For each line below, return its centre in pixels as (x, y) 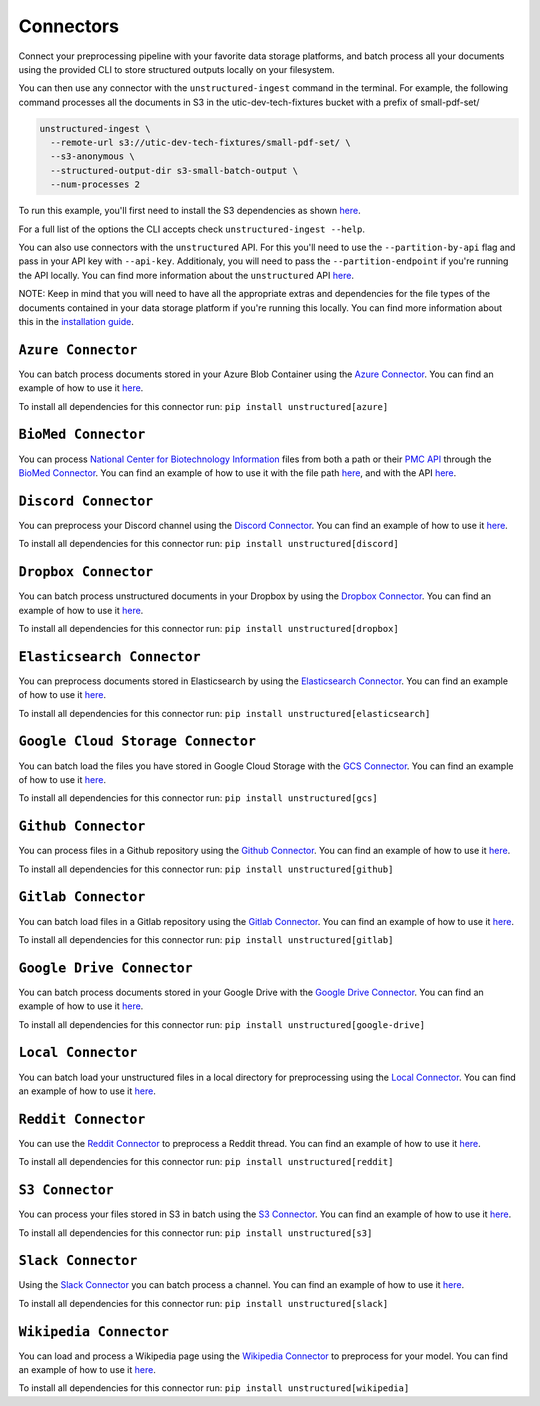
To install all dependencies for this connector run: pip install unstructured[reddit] (206, 1162)
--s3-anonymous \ (92, 156)
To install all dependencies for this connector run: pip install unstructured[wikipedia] (214, 1388)
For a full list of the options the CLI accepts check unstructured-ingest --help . (191, 229)
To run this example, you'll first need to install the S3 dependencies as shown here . (189, 211)
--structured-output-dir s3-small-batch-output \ (174, 170)
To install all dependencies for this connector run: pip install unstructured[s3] (195, 1232)
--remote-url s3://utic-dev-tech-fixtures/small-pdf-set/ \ (200, 143)
